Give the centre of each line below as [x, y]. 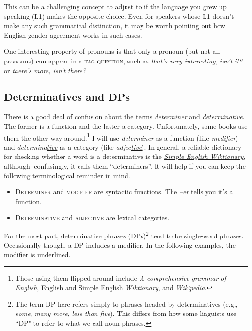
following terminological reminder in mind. [67, 175]
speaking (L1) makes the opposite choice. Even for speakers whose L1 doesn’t [119, 16]
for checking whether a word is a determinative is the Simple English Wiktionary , [125, 156]
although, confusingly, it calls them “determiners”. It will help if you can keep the [125, 165]
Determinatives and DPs [67, 96]
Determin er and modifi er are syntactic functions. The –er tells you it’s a [124, 192]
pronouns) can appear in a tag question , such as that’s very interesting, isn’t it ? [123, 60]
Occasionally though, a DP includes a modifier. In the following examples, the [120, 245]
